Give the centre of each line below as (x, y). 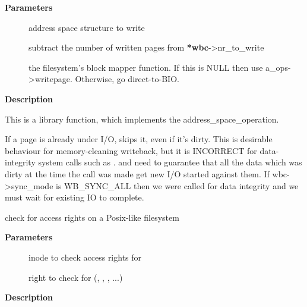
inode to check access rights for (85, 257)
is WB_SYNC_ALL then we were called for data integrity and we (177, 185)
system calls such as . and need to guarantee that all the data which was (170, 162)
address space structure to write (87, 27)
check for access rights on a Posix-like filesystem (92, 217)
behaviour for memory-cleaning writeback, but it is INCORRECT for (131, 150)
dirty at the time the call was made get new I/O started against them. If (137, 173)
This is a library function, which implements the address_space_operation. (142, 119)
